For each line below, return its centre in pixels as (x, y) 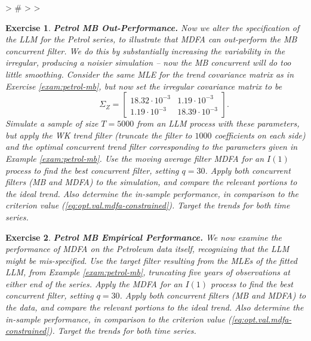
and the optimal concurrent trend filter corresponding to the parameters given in (152, 147)
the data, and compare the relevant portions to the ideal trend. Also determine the (155, 307)
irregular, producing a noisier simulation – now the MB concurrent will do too (148, 62)
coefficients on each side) (260, 135)
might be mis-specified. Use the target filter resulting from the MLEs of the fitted (151, 260)
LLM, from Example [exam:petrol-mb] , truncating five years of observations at (148, 272)
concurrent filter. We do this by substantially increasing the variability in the (145, 50)
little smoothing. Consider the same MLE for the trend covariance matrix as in (150, 74)
